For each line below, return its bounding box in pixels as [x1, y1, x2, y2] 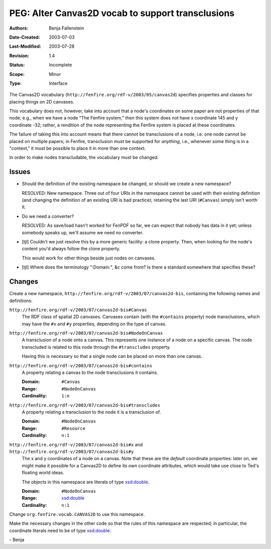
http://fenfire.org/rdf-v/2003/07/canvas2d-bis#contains [9, 363, 153, 368]
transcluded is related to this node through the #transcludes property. [22, 344, 171, 350]
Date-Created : [9, 34, 40, 40]
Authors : [9, 25, 29, 31]
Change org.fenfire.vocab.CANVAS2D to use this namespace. [9, 511, 145, 517]
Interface [49, 80, 68, 86]
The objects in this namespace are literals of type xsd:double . [22, 479, 150, 485]
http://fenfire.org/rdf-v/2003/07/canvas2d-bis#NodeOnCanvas [9, 330, 163, 336]
